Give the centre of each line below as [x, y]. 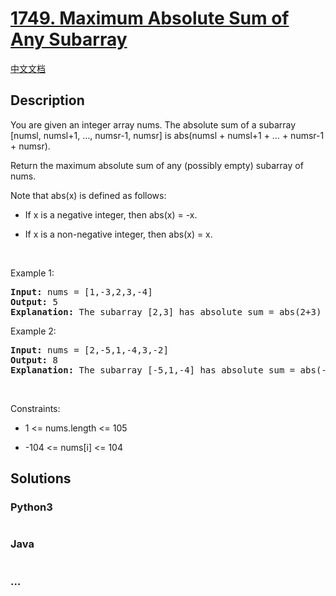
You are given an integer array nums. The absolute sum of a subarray [153, 124]
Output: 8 [34, 360]
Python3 [31, 507]
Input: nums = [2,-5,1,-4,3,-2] [89, 350]
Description [47, 100]
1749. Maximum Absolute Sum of [150, 18]
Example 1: [32, 273]
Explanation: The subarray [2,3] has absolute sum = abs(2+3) [166, 311]
